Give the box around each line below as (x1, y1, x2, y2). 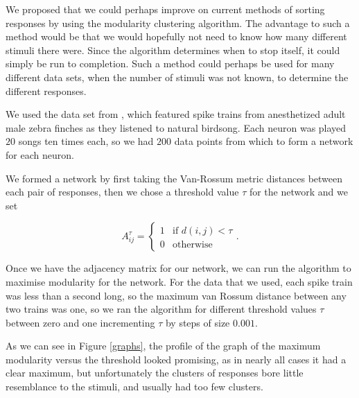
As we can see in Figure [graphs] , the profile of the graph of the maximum (6, 338, 321, 353)
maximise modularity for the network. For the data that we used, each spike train (6, 274, 353, 288)
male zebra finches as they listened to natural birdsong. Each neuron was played (6, 120, 347, 135)
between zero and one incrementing (6, 315, 155, 329)
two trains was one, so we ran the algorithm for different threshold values (6, 302, 317, 316)
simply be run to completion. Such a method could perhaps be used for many (6, 56, 335, 71)
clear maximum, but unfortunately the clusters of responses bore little (6, 365, 304, 380)
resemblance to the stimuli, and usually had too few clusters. (6, 379, 263, 394)
